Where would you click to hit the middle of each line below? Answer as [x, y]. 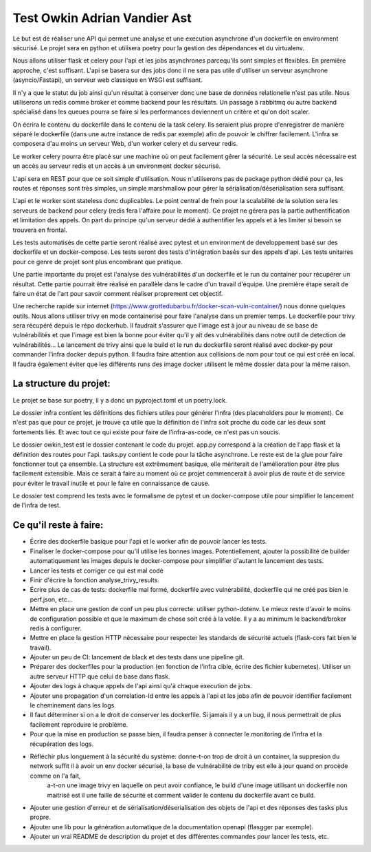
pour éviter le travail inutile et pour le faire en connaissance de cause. [111, 483]
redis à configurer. [56, 628]
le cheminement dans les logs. [73, 705]
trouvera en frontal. [40, 230]
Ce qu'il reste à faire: [58, 525]
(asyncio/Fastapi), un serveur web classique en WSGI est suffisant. [108, 80]
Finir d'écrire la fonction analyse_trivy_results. [94, 580]
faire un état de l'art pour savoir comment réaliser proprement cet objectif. [118, 293]
